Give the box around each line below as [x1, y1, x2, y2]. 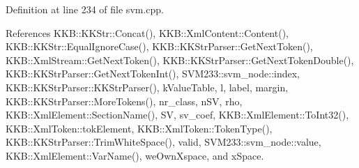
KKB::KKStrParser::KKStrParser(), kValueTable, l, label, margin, [6, 79, 289, 94]
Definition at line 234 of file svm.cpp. [6, 2, 165, 16]
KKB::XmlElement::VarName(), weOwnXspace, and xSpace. [6, 148, 264, 162]
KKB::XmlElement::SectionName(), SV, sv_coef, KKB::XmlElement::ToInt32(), [6, 107, 349, 122]
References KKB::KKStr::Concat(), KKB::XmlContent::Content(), [6, 25, 289, 40]
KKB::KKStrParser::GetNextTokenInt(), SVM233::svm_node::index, [6, 66, 300, 81]
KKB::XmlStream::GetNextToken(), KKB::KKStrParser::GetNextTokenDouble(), [6, 52, 354, 67]
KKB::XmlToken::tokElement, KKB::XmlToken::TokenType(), [6, 121, 273, 135]
